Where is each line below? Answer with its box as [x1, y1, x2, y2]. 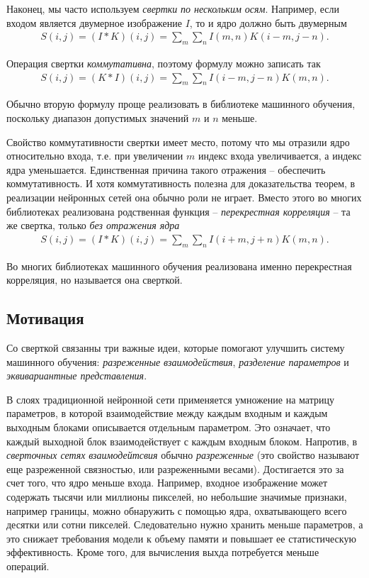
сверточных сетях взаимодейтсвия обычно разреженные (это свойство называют [6, 448, 360, 462]
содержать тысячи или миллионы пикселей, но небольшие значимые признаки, [6, 489, 347, 504]
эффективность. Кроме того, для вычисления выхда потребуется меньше [6, 545, 319, 560]
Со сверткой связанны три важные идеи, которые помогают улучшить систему [6, 340, 345, 355]
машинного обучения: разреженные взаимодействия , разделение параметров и [6, 354, 349, 369]
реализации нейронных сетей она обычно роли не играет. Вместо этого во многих [6, 190, 362, 204]
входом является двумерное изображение [6, 15, 183, 30]
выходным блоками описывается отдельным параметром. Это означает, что [6, 419, 331, 434]
